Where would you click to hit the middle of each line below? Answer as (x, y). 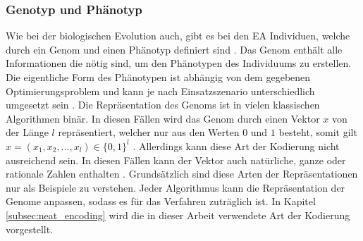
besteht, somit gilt (318, 132)
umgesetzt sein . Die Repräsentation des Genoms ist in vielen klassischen (163, 105)
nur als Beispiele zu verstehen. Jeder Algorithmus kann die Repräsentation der (176, 187)
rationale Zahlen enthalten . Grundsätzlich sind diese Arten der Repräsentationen (182, 174)
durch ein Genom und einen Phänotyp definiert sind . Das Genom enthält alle (174, 49)
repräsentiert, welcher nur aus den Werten (149, 132)
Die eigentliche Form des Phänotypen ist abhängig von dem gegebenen (158, 77)
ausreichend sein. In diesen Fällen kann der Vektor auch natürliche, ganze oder (176, 160)
